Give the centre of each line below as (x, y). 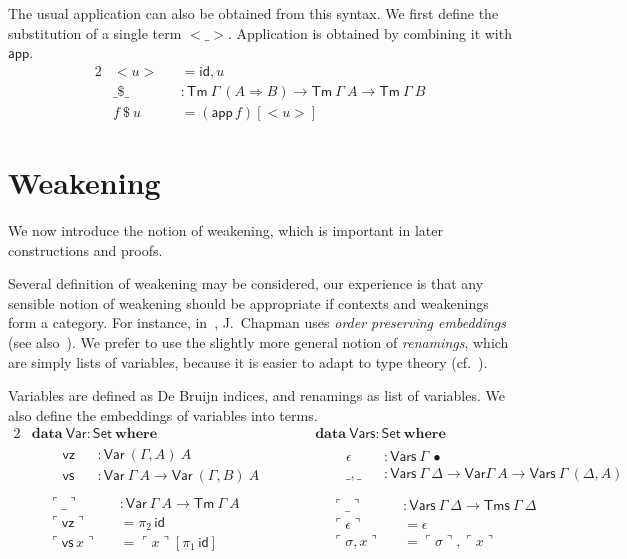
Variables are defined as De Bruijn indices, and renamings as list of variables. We (256, 395)
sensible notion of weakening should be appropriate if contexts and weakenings (248, 302)
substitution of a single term (95, 32)
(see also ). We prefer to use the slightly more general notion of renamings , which (258, 341)
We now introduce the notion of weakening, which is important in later (225, 230)
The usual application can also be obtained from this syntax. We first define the (253, 13)
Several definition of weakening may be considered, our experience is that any (246, 283)
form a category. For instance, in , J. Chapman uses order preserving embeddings (257, 322)
